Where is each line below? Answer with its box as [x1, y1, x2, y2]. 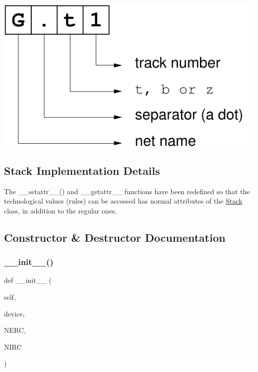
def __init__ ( [4, 275, 52, 285]
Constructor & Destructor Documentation [4, 229, 226, 245]
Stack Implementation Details [4, 162, 160, 178]
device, [4, 308, 25, 319]
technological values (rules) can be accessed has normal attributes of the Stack [4, 196, 243, 206]
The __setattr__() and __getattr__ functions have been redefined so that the [4, 186, 250, 196]
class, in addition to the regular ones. [4, 205, 117, 215]
